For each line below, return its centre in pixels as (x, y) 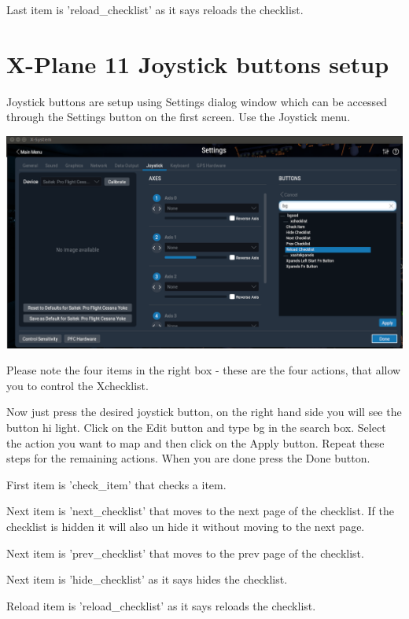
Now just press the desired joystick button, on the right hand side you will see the (204, 412)
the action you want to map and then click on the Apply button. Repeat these (195, 442)
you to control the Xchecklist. (77, 385)
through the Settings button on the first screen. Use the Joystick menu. (179, 117)
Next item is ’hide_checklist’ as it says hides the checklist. (147, 579)
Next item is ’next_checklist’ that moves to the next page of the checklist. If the (200, 511)
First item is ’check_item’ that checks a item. (116, 484)
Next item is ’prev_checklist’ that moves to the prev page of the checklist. (185, 553)
